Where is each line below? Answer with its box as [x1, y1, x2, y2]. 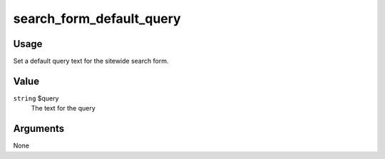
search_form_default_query [13, 11, 181, 26]
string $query [13, 93, 59, 103]
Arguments [13, 123, 65, 135]
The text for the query [31, 104, 96, 113]
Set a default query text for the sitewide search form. [13, 57, 169, 66]
